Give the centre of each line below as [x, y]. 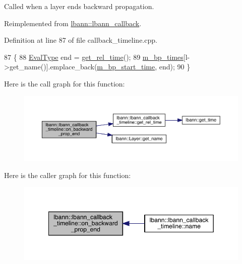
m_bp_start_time [126, 67]
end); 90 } [175, 67]
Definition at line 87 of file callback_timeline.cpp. [81, 40]
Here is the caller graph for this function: [68, 175]
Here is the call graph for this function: [65, 83]
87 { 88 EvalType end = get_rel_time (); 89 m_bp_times [94, 57]
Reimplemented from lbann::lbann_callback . [73, 23]
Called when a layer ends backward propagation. [79, 6]
